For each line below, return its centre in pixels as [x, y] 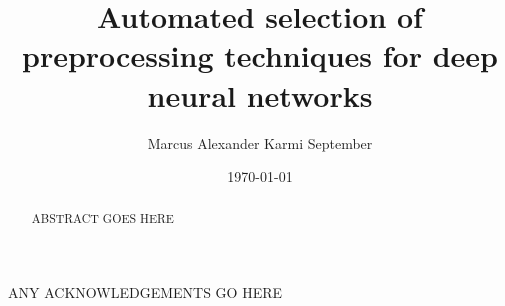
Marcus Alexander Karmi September [260, 142]
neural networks [260, 94]
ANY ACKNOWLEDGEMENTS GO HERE [145, 292]
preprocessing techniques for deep [260, 55]
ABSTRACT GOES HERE [102, 218]
